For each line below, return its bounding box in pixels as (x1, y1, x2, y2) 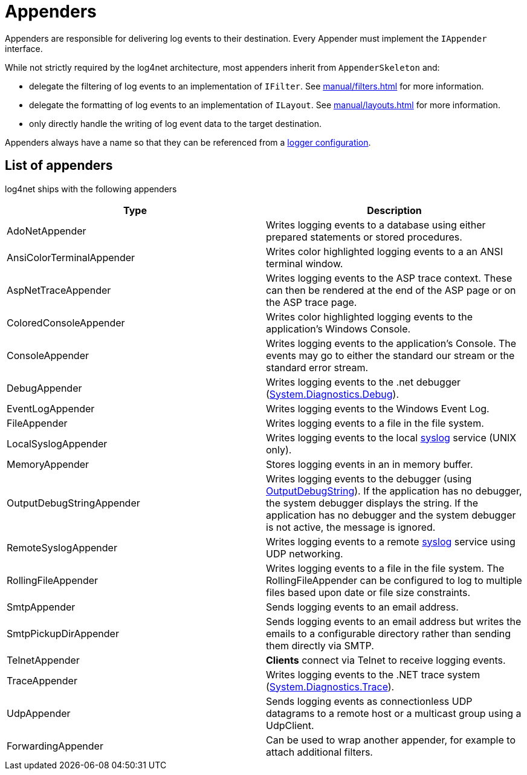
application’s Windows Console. (266, 322, 411, 335)
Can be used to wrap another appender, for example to (266, 733, 516, 746)
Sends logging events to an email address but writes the (266, 615, 522, 627)
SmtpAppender (7, 600, 76, 613)
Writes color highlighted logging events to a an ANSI (266, 245, 503, 258)
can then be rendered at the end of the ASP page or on (266, 284, 516, 296)
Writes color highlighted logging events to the (266, 310, 473, 323)
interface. (5, 43, 43, 54)
